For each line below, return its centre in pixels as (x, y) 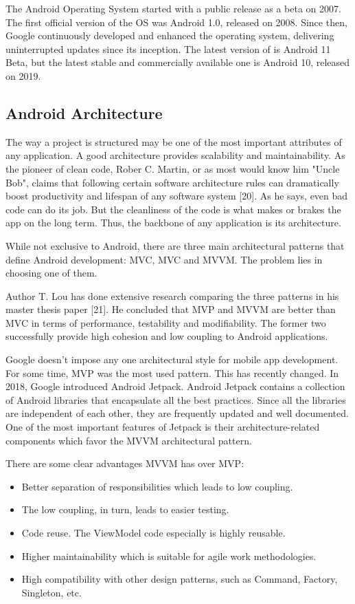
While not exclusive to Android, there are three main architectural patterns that (175, 245)
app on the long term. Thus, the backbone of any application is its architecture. (173, 223)
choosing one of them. (51, 273)
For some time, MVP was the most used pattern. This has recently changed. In (172, 373)
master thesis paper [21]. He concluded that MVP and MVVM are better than (171, 309)
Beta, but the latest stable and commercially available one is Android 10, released (178, 62)
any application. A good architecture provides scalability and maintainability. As (175, 155)
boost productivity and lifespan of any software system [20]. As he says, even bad (177, 196)
